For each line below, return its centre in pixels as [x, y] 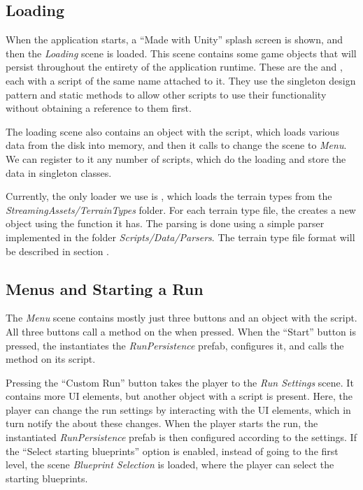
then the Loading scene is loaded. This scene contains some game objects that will [181, 53]
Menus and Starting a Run [105, 288]
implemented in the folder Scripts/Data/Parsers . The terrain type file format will [180, 237]
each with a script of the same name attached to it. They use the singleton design [181, 80]
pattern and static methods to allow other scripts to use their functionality [166, 94]
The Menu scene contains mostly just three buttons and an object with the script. [181, 318]
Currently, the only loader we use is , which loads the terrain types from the [169, 196]
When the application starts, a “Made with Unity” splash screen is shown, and [175, 39]
